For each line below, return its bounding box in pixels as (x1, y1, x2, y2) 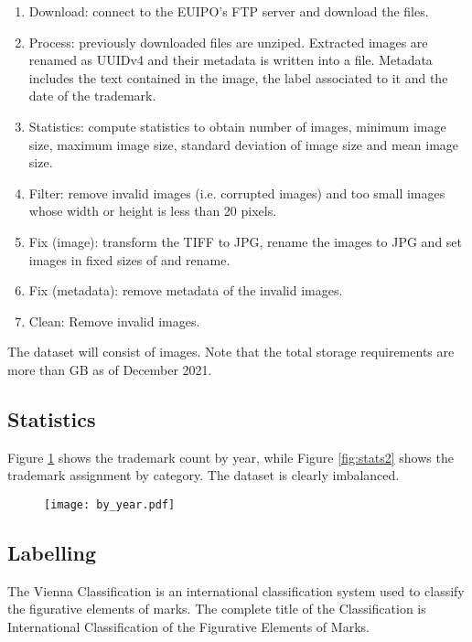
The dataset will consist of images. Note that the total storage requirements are (7, 342, 455, 361)
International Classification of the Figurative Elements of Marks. (7, 616, 370, 636)
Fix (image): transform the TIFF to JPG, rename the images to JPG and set (28, 231, 463, 251)
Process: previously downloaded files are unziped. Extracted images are (28, 32, 428, 51)
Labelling (7, 538, 97, 566)
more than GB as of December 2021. (7, 359, 212, 379)
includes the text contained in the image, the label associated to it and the (28, 68, 448, 87)
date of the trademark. (28, 86, 156, 105)
